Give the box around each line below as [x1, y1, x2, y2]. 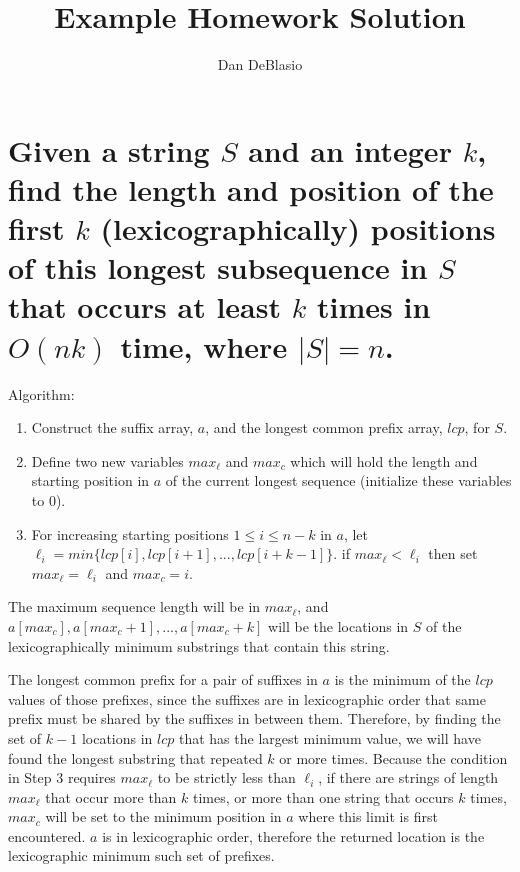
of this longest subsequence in [8, 247, 428, 288]
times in [317, 286, 431, 327]
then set [428, 543, 478, 564]
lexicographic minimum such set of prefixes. [8, 845, 275, 866]
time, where [120, 325, 288, 366]
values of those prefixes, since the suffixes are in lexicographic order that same [8, 688, 486, 709]
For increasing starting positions [31, 523, 229, 544]
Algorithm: [8, 383, 75, 404]
